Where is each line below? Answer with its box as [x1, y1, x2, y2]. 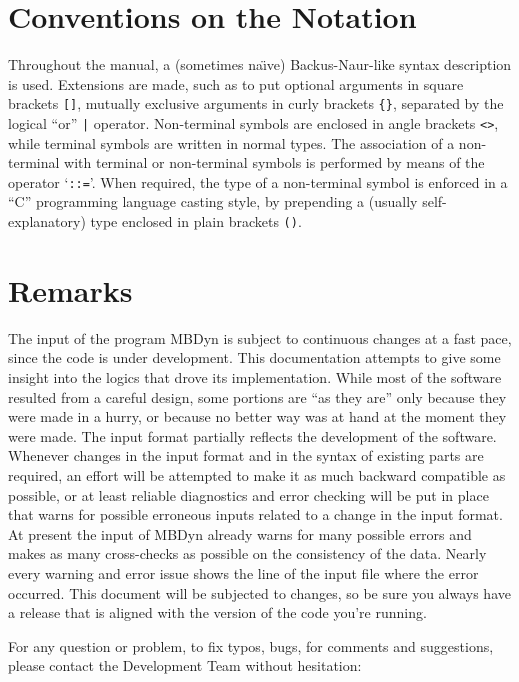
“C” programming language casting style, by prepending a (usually [8, 191, 418, 212]
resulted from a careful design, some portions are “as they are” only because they [8, 386, 507, 407]
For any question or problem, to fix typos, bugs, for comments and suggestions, [8, 635, 494, 656]
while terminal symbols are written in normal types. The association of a [8, 132, 455, 153]
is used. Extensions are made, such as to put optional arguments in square [8, 73, 464, 94]
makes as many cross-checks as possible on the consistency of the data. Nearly [8, 543, 487, 564]
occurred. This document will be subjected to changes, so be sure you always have [8, 582, 511, 603]
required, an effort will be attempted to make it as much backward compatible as [8, 465, 506, 485]
